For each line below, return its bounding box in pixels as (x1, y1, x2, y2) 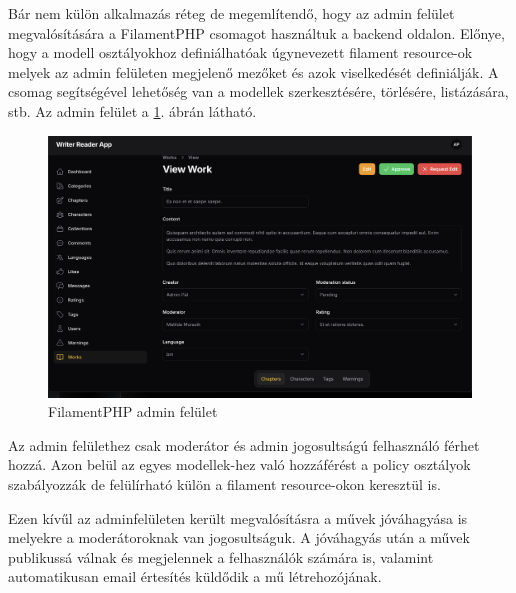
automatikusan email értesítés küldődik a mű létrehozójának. (8, 566, 382, 587)
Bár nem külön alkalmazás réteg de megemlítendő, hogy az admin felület (8, 3, 455, 23)
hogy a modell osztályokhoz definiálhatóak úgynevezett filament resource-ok (8, 42, 473, 63)
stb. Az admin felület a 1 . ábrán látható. (8, 100, 257, 121)
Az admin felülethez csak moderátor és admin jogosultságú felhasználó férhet (8, 434, 480, 455)
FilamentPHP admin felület (48, 401, 218, 422)
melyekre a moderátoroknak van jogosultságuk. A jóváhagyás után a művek (8, 527, 470, 548)
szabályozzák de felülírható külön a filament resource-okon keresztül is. (8, 474, 441, 495)
